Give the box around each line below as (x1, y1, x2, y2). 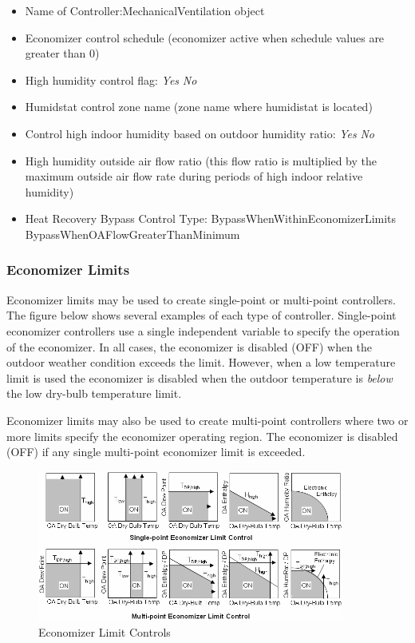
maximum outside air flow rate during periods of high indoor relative (25, 168, 363, 185)
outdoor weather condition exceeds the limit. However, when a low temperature (6, 354, 396, 371)
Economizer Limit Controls (38, 623, 171, 640)
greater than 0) (25, 45, 100, 62)
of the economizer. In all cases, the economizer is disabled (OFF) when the (6, 338, 373, 355)
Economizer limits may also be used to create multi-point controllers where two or (6, 411, 409, 428)
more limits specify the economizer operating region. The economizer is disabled (6, 427, 398, 444)
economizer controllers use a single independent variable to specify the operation (6, 322, 400, 339)
